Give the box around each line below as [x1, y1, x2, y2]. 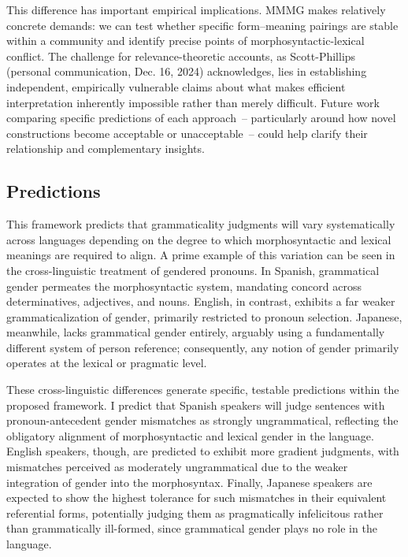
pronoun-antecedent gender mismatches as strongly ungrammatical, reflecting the [6, 412, 399, 429]
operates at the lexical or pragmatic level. [6, 355, 207, 371]
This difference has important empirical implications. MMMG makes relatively [6, 2, 386, 17]
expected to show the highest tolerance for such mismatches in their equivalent [6, 489, 387, 506]
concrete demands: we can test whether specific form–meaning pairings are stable [6, 17, 399, 33]
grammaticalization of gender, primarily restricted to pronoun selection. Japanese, [6, 308, 402, 325]
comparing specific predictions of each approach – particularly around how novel [6, 110, 396, 126]
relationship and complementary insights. [6, 140, 205, 157]
